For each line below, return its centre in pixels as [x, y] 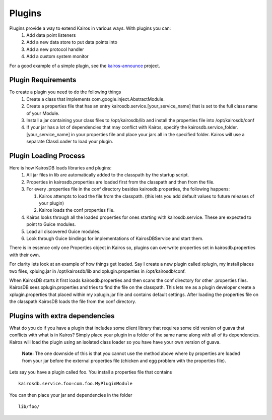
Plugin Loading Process [47, 156]
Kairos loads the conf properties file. [77, 210]
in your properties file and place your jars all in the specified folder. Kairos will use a [158, 134]
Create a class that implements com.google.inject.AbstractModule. [95, 99]
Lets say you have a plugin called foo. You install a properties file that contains [91, 372]
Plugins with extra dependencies [62, 316]
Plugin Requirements [43, 80]
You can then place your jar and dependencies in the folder [71, 395]
